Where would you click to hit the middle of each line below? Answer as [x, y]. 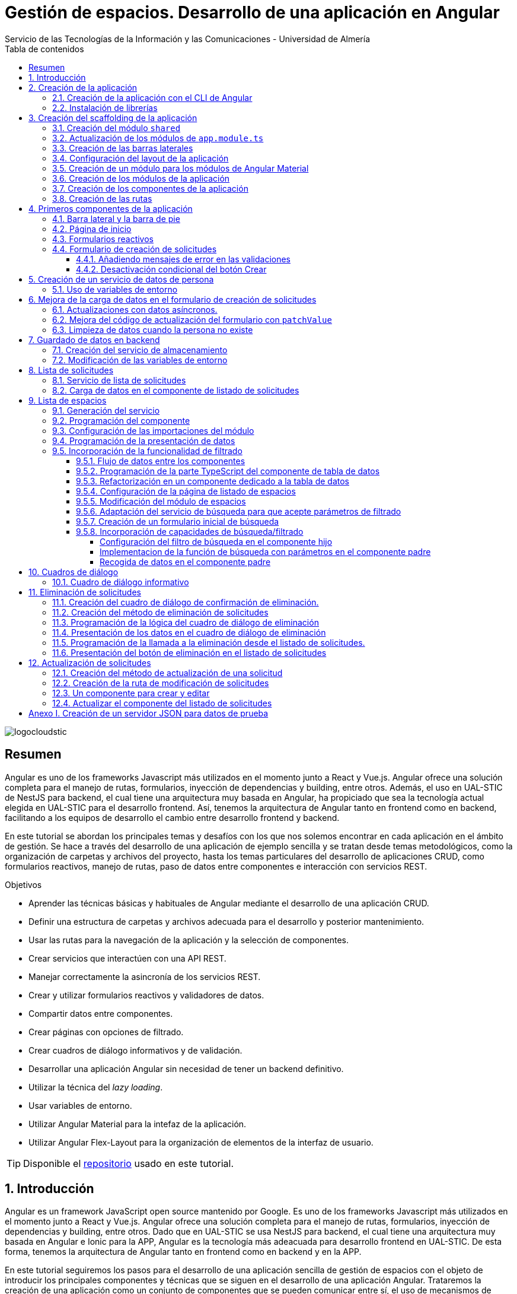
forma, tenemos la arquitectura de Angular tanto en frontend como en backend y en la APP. [183, 1252]
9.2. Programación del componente [121, 420]
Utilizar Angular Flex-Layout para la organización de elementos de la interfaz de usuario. [201, 1142]
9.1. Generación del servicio [106, 410]
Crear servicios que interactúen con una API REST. [127, 958]
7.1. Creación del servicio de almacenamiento [140, 350]
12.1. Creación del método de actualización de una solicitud [167, 673]
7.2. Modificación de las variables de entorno [140, 360]
